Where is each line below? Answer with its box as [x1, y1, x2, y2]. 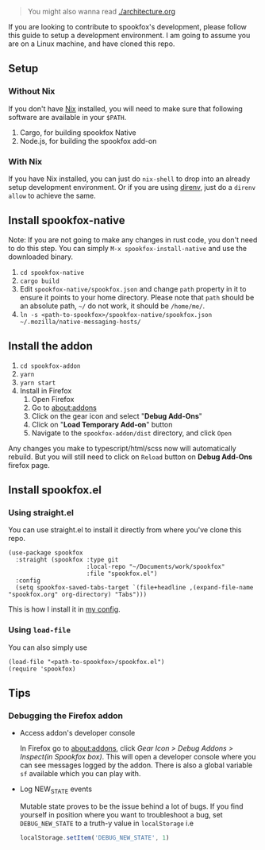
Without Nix [8, 86, 56, 97]
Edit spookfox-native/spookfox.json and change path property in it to [19, 284, 247, 293]
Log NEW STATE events [19, 784, 93, 796]
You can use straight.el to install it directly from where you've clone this [8, 525, 242, 535]
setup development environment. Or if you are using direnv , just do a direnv [8, 182, 256, 191]
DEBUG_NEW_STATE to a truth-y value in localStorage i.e [19, 818, 194, 829]
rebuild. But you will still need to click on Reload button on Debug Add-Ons [8, 452, 252, 462]
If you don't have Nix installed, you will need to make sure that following [8, 103, 244, 114]
